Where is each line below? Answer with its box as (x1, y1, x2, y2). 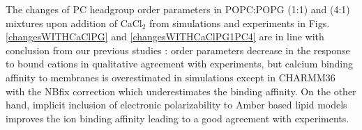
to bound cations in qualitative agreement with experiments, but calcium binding (6, 56, 354, 71)
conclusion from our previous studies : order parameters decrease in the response (6, 42, 350, 57)
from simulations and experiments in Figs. (149, 15, 330, 30)
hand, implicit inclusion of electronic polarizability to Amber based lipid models (6, 97, 347, 112)
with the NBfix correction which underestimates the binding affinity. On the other (6, 83, 356, 98)
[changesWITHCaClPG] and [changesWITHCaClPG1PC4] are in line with (6, 29, 324, 44)
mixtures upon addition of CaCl (6, 15, 142, 30)
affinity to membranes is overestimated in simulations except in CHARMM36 (6, 70, 335, 84)
